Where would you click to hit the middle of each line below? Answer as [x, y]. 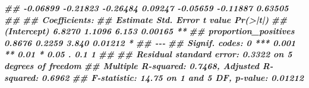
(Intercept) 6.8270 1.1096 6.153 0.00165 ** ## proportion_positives [149, 31]
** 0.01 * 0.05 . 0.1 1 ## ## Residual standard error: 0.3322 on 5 [148, 54]
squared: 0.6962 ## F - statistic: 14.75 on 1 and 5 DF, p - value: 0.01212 [154, 77]
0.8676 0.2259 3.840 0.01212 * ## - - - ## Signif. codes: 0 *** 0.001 [150, 42]
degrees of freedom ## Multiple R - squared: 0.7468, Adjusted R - [139, 65]
